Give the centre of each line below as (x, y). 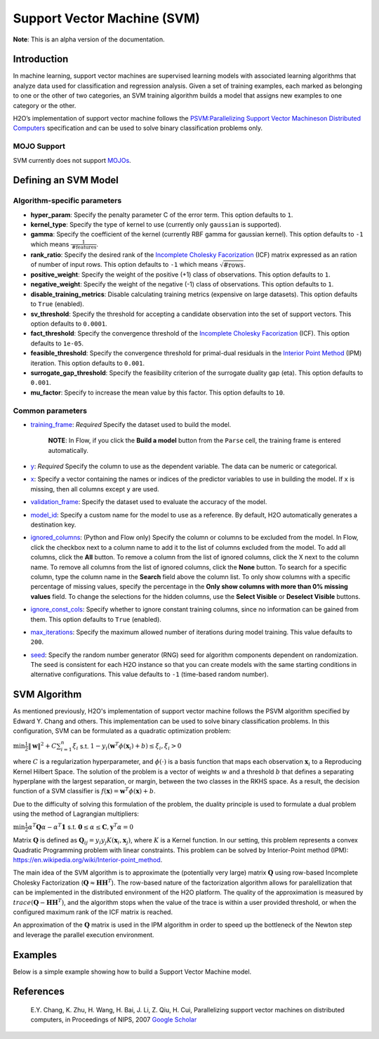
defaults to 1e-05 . (57, 343)
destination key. (53, 525)
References (39, 992)
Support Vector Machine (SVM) (106, 18)
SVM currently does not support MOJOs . (72, 160)
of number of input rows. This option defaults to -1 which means (124, 264)
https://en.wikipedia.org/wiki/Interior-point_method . (88, 859)
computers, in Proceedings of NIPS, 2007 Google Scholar (114, 1020)
